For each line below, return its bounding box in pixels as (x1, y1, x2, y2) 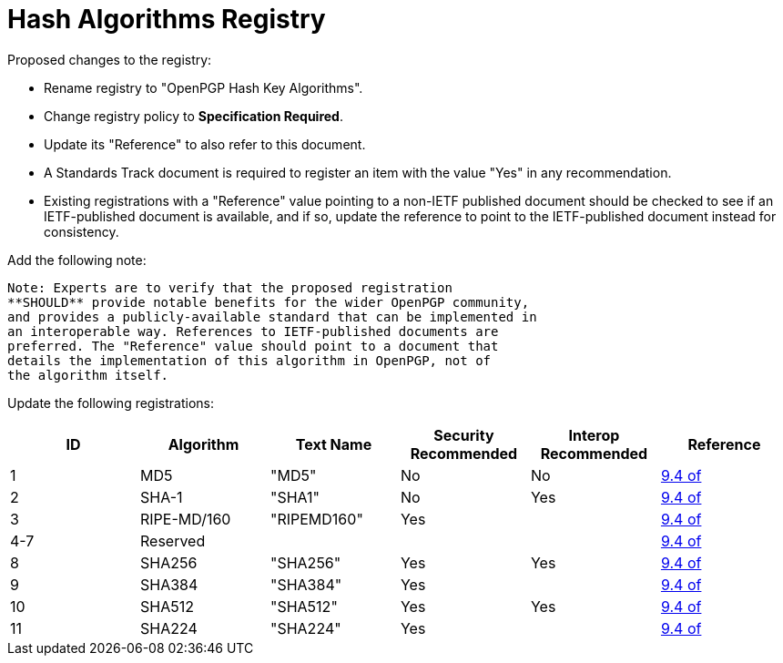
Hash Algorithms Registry (7, 4, 326, 35)
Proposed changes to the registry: (7, 51, 212, 67)
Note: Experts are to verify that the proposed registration (7, 280, 453, 295)
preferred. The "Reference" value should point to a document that (7, 338, 499, 353)
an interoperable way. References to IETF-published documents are (7, 323, 499, 339)
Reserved (139, 531, 206, 550)
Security (433, 425, 494, 444)
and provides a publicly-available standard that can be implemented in (7, 309, 537, 324)
